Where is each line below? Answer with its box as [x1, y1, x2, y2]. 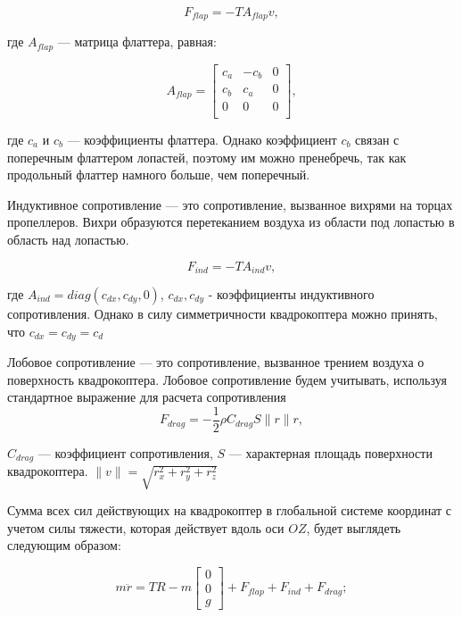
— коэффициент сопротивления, [37, 443, 213, 462]
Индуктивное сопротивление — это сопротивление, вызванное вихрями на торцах [7, 195, 453, 213]
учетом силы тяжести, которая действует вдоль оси [7, 518, 285, 537]
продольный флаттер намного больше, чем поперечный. [7, 165, 310, 184]
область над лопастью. [7, 229, 129, 248]
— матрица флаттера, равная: [57, 32, 217, 51]
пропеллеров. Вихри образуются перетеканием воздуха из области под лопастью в [7, 213, 455, 231]
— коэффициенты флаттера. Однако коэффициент [67, 129, 337, 148]
